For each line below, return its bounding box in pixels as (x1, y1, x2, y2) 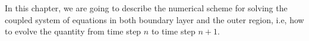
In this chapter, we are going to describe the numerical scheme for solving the (5, 2, 288, 14)
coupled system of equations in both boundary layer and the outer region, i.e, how (5, 13, 304, 26)
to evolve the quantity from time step (5, 25, 141, 37)
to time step (151, 25, 196, 37)
